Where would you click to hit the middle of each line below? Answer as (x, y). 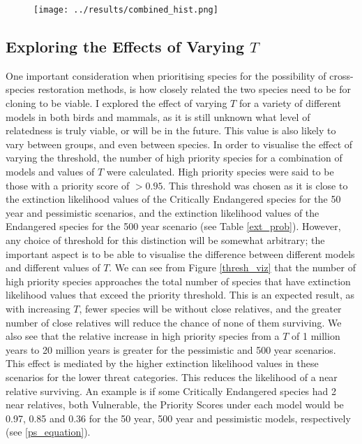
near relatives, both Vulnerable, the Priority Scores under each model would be (175, 404)
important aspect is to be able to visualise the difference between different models (180, 253)
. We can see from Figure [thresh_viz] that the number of (232, 267)
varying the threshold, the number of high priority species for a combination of (174, 158)
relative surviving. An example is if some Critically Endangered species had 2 (171, 391)
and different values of (53, 267)
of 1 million (316, 336)
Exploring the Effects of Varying (125, 46)
